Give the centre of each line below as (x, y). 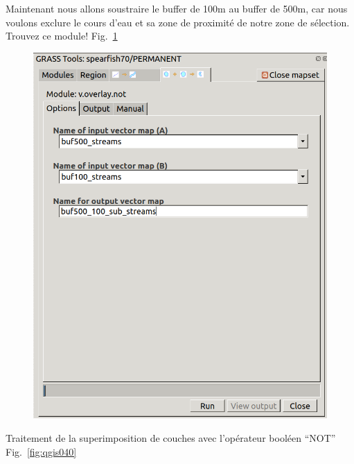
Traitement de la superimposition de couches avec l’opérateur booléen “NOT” (171, 438)
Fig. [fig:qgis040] (41, 451)
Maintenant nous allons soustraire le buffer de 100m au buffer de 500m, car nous (177, 8)
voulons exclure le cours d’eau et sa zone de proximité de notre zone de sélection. (178, 22)
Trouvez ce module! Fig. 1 (62, 36)
